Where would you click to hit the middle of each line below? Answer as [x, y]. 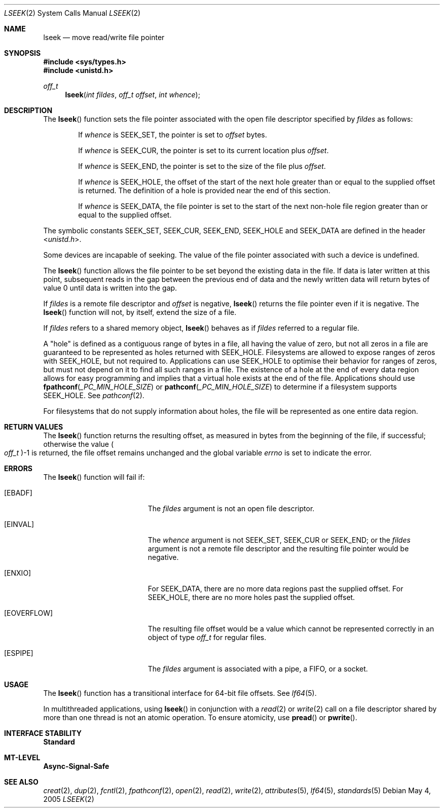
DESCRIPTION [28, 110]
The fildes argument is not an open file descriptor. [231, 508]
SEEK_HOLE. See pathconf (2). [94, 395]
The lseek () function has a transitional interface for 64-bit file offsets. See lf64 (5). [180, 693]
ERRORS [18, 468]
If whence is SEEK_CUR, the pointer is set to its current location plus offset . [203, 150]
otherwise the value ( [79, 444]
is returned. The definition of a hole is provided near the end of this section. [204, 190]
